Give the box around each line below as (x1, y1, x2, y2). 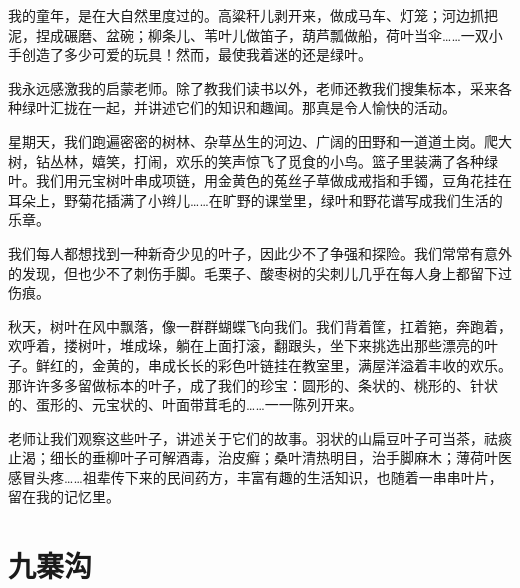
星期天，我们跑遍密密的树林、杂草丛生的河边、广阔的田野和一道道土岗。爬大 (8, 130, 512, 151)
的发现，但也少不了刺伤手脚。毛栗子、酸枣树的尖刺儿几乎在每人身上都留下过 (8, 262, 512, 283)
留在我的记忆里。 (8, 486, 120, 507)
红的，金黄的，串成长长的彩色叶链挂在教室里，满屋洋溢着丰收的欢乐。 (49, 354, 512, 375)
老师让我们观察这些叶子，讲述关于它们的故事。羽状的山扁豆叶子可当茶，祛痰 (8, 427, 512, 448)
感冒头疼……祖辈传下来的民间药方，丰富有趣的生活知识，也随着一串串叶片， (8, 466, 503, 487)
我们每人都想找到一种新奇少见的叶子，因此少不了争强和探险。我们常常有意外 (8, 242, 512, 263)
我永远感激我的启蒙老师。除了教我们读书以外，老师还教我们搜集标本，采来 (8, 77, 498, 98)
